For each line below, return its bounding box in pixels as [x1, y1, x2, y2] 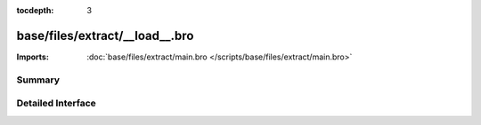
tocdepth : [16, 5, 54, 15]
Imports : [16, 51, 49, 62]
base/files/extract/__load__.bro [16, 27, 194, 43]
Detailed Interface [16, 98, 97, 110]
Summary [16, 74, 61, 86]
